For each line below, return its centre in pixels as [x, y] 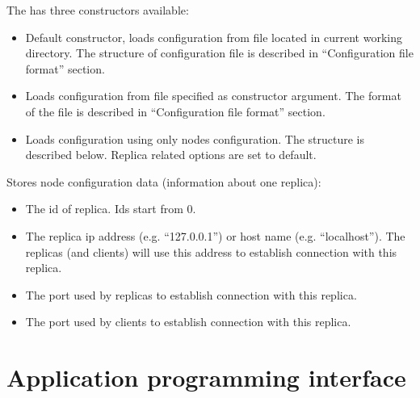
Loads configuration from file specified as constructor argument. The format [213, 96]
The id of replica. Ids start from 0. [111, 209]
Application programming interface [206, 377]
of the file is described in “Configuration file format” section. [175, 111]
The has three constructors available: [98, 10]
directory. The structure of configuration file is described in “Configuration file [219, 53]
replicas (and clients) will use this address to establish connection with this [211, 251]
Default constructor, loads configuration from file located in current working [214, 37]
